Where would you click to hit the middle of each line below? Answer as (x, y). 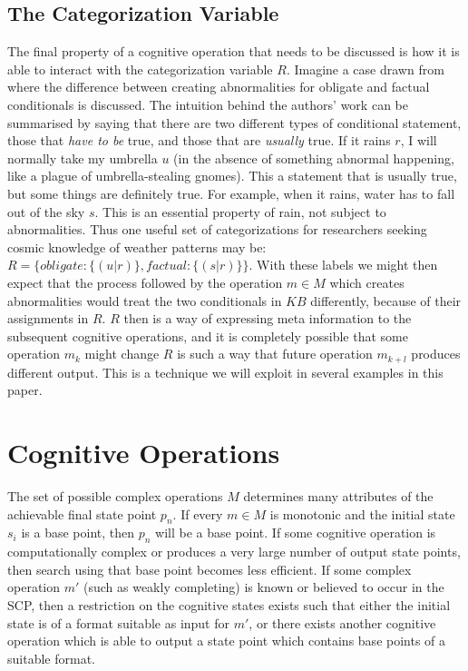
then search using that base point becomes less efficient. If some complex (210, 569)
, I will (419, 140)
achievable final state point (82, 513)
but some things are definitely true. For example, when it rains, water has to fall (231, 193)
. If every (198, 513)
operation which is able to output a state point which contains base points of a (227, 641)
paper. (25, 390)
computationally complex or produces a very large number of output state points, (234, 552)
